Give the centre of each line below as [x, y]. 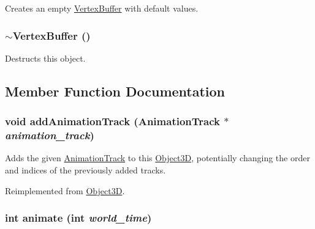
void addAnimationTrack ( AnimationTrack [112, 121]
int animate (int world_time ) [78, 218]
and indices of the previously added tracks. [85, 169]
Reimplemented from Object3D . [65, 190]
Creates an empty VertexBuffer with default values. [102, 8]
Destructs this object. [45, 58]
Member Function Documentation [115, 91]
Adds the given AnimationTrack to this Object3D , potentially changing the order [157, 158]
